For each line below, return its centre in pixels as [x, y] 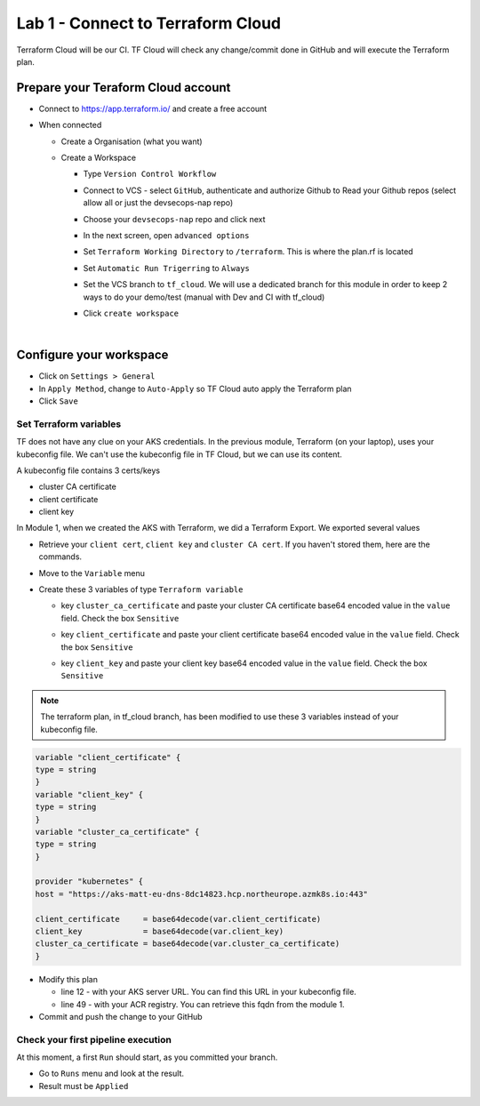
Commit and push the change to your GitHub [121, 1016]
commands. [60, 557]
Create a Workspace [99, 158]
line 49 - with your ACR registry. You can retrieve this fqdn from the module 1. [203, 1004]
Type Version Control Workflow [150, 174]
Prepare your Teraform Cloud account [124, 88]
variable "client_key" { [89, 794]
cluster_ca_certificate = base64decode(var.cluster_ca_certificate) [188, 944]
